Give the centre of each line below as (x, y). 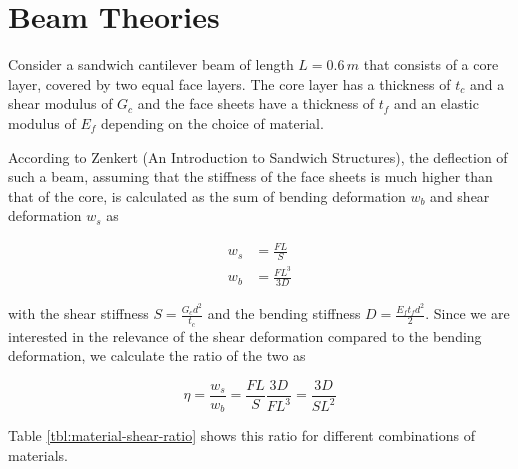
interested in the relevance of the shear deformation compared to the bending (245, 335)
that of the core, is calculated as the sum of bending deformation (207, 195)
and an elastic (436, 103)
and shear (460, 195)
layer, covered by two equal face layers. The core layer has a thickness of (229, 83)
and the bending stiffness (284, 313)
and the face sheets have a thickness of (256, 103)
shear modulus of (60, 103)
